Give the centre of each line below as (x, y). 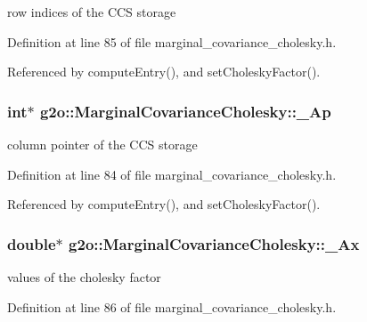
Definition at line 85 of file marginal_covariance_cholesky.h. (172, 41)
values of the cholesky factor (84, 277)
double (32, 243)
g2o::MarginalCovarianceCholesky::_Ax (214, 243)
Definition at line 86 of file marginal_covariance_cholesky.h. (172, 306)
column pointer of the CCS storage (102, 144)
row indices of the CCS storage (92, 12)
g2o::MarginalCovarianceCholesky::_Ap (185, 111)
